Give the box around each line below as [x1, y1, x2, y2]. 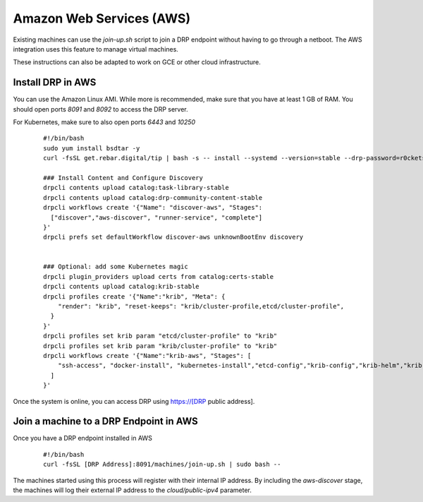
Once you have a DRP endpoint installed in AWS [13, 434, 153, 443]
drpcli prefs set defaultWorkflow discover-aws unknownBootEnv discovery [43, 233, 304, 241]
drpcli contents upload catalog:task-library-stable [43, 184, 229, 192]
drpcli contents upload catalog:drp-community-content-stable [43, 193, 263, 201]
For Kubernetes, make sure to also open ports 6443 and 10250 [13, 118, 196, 126]
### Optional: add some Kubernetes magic [43, 263, 188, 271]
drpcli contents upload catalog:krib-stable [43, 282, 200, 291]
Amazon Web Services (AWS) [13, 11, 190, 26]
